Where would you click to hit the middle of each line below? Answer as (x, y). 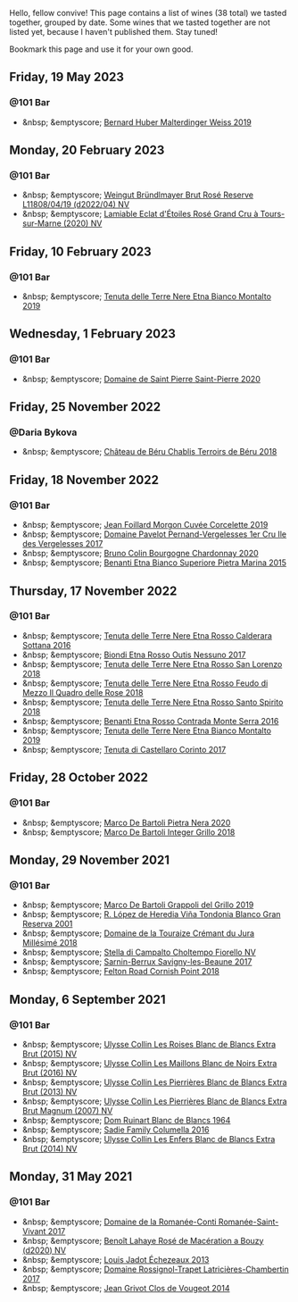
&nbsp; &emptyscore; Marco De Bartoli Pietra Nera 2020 (126, 822)
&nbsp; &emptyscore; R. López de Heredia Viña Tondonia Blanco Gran (151, 914)
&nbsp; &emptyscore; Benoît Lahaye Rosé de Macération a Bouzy (143, 1240)
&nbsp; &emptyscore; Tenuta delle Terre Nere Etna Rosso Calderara (147, 635)
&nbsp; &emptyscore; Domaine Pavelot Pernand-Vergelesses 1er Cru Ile (154, 534)
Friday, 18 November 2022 (84, 480)
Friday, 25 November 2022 (85, 407)
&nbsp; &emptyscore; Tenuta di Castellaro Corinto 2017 (124, 749)
